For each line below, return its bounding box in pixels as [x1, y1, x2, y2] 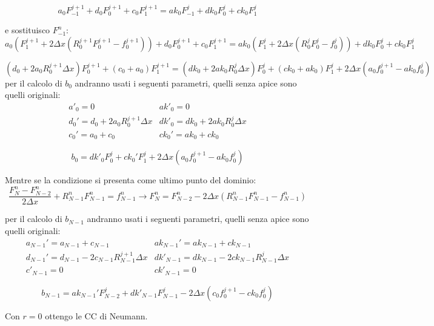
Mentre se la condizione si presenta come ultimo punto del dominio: [5, 174, 256, 186]
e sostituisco [5, 24, 50, 36]
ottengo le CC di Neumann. [45, 309, 148, 322]
